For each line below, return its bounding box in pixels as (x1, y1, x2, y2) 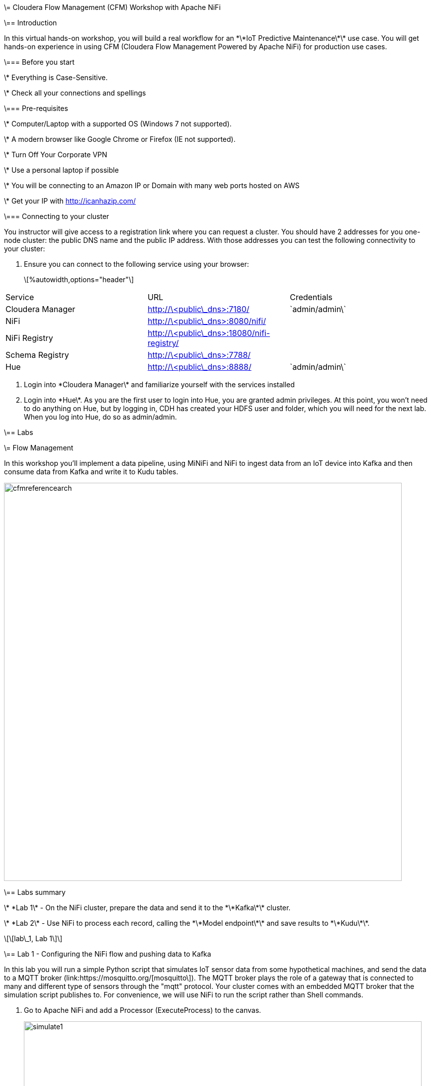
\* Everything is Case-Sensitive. (4, 73, 108, 82)
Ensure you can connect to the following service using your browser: (24, 260, 249, 268)
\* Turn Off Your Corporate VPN (4, 150, 107, 159)
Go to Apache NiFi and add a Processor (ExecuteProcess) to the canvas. (24, 1006, 261, 1014)
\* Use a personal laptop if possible (4, 166, 119, 174)
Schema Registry (5, 350, 69, 360)
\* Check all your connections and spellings (4, 89, 146, 97)
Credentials (289, 292, 333, 302)
